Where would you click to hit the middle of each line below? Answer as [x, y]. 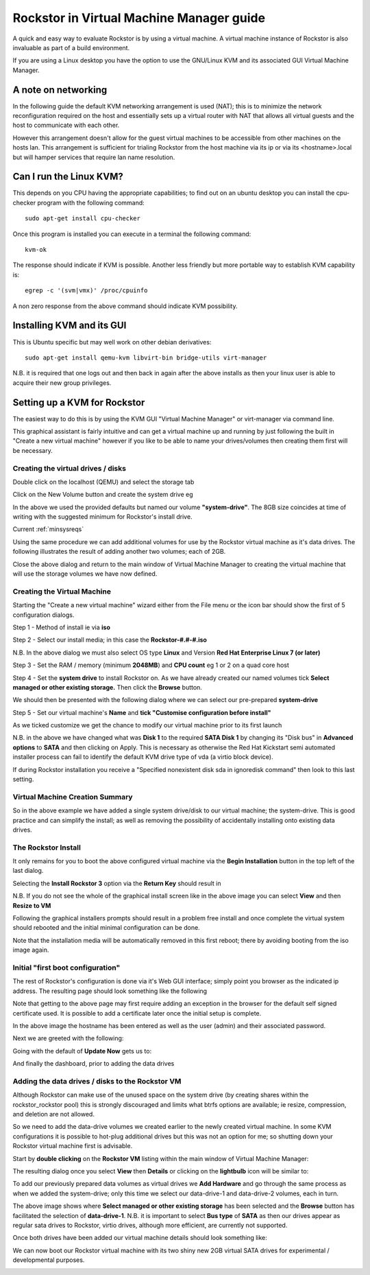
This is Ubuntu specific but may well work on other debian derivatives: [112, 342]
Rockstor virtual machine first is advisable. [73, 1146]
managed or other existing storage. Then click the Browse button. [107, 687]
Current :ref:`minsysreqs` [48, 529]
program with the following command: [91, 202]
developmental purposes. [49, 1260]
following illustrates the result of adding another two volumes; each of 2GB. [119, 552]
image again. [31, 950]
